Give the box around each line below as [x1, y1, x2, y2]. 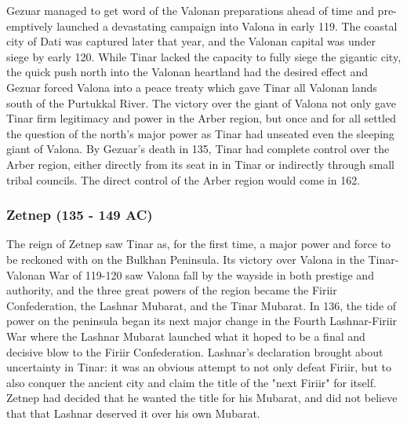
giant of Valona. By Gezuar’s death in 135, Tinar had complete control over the [6, 141, 390, 157]
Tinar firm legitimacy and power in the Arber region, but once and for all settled [6, 110, 396, 126]
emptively [6, 17, 53, 34]
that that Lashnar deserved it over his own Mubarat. [6, 404, 260, 421]
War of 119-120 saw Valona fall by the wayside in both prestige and [49, 266, 374, 283]
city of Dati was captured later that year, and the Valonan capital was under [6, 33, 376, 49]
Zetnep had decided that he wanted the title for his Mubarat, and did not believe [6, 389, 398, 406]
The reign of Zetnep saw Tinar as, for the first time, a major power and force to [6, 236, 391, 252]
